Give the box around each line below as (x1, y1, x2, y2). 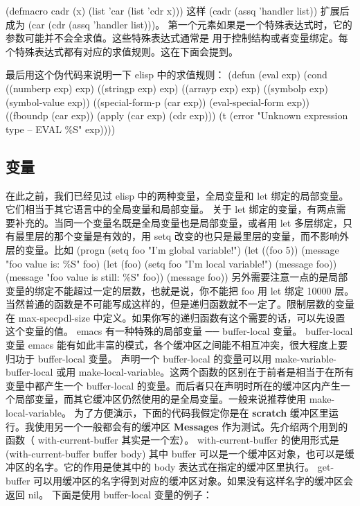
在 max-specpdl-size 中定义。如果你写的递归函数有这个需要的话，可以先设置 (6, 310, 345, 324)
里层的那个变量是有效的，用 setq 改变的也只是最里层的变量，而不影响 (24, 229, 339, 243)
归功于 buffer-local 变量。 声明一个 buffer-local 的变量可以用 (6, 351, 272, 365)
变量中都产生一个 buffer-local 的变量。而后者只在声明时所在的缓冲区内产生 (6, 378, 341, 392)
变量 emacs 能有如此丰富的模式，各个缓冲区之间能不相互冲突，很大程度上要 (6, 338, 348, 352)
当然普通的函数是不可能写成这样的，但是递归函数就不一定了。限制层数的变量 (6, 297, 354, 311)
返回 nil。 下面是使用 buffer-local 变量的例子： (6, 487, 213, 501)
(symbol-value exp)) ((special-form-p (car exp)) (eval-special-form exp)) (6, 94, 309, 109)
